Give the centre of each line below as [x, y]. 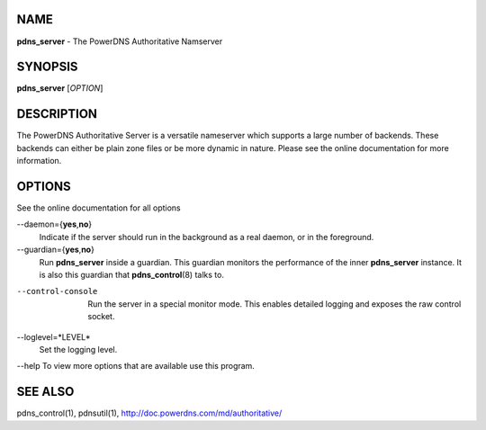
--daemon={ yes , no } [54, 224]
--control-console [57, 291]
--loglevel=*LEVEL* [54, 336]
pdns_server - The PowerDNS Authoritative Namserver [120, 41]
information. [39, 161]
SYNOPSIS [47, 67]
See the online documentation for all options [99, 208]
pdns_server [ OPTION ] [60, 88]
